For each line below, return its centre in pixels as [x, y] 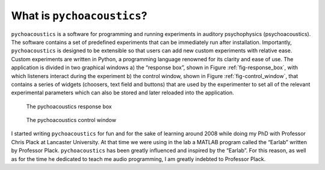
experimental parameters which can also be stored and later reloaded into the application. [122, 93]
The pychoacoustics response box [69, 106]
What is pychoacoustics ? [79, 16]
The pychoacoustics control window [71, 120]
